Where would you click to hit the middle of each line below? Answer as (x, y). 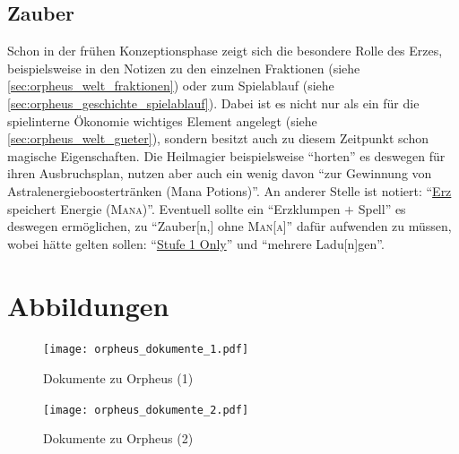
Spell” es (382, 208)
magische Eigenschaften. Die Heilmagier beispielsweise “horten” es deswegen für (226, 155)
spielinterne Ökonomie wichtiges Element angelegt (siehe (162, 120)
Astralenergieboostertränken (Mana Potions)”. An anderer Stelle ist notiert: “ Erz (229, 190)
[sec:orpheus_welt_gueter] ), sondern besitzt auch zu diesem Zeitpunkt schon (218, 138)
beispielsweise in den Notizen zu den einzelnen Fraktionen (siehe (184, 68)
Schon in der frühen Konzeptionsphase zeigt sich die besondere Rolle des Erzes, (225, 51)
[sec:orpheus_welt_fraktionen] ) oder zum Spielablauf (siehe (171, 86)
